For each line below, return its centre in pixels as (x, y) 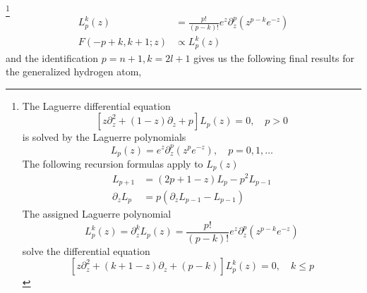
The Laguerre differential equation (96, 105)
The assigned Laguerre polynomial (97, 214)
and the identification (52, 57)
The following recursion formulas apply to (113, 163)
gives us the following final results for (274, 57)
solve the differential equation (86, 250)
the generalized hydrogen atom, (74, 71)
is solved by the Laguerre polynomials (104, 137)
